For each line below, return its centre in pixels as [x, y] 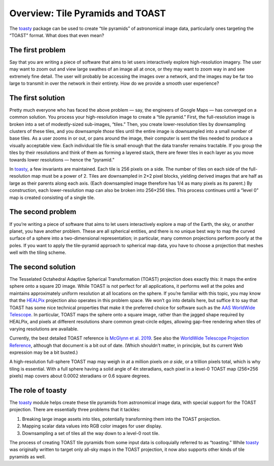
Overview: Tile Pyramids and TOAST [88, 13]
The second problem [43, 212]
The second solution [43, 267]
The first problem [38, 50]
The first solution [37, 98]
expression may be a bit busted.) [44, 352]
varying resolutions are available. [44, 329]
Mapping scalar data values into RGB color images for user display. [92, 426]
